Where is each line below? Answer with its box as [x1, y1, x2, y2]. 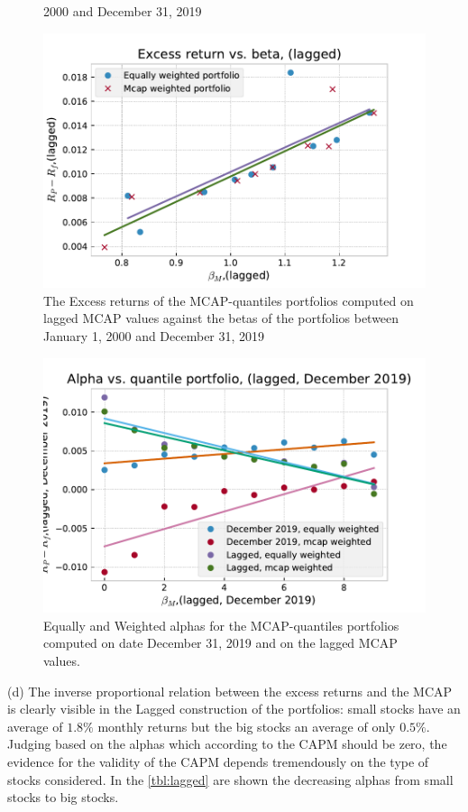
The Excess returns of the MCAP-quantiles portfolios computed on [43, 291, 414, 309]
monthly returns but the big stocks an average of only [97, 716, 396, 735]
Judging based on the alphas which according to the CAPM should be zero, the [7, 734, 447, 753]
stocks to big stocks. [7, 788, 119, 807]
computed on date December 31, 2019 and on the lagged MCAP [43, 633, 398, 652]
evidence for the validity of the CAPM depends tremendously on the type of [7, 752, 429, 771]
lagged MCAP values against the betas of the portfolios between [43, 309, 399, 328]
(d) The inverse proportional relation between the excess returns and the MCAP [7, 681, 453, 700]
